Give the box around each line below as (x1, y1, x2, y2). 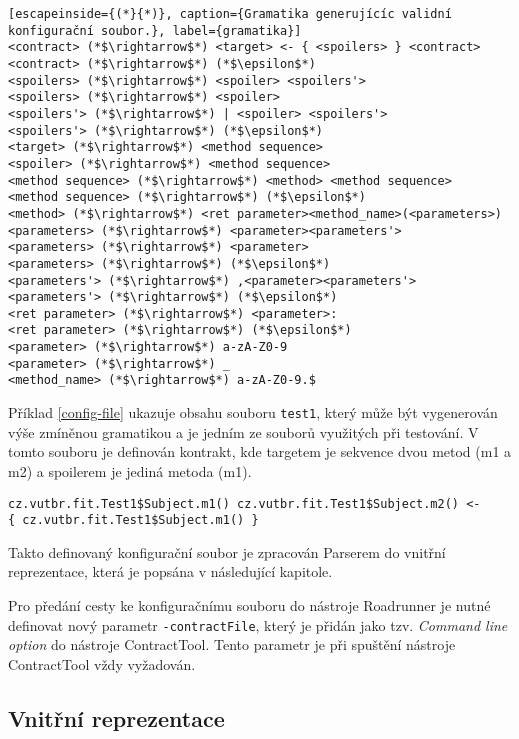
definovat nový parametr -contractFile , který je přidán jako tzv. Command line (8, 614, 508, 635)
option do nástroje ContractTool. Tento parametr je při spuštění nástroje (8, 634, 456, 655)
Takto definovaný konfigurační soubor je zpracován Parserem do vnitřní (8, 541, 446, 562)
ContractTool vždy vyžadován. (8, 653, 196, 674)
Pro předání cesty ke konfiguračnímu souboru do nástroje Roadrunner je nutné (8, 595, 491, 616)
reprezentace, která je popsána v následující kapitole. (8, 561, 333, 582)
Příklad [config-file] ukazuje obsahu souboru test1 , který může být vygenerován (8, 402, 498, 423)
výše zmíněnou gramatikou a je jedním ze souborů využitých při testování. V (8, 421, 479, 442)
